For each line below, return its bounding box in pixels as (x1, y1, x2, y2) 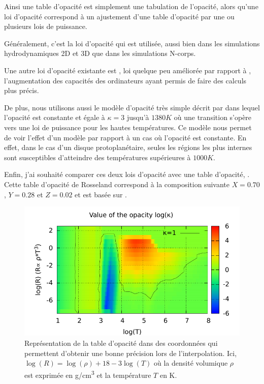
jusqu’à (126, 112, 149, 123)
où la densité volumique (154, 358, 228, 368)
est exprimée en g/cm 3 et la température (24, 368, 151, 380)
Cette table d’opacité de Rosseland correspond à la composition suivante (4, 179, 229, 189)
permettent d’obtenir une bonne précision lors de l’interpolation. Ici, (24, 347, 237, 358)
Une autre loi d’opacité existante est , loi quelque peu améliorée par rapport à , (4, 65, 251, 75)
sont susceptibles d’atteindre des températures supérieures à (4, 152, 191, 162)
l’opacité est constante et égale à (4, 112, 105, 123)
